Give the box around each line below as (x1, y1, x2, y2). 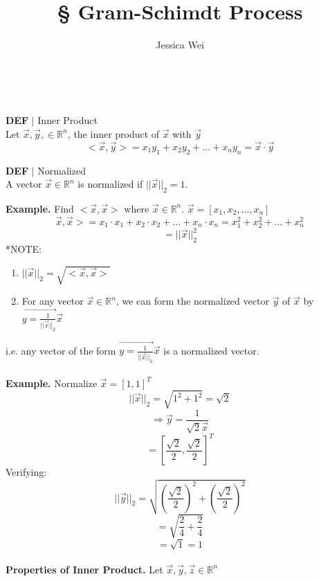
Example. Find (6, 201, 74, 215)
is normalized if (78, 177, 143, 191)
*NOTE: (6, 242, 42, 256)
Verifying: (6, 465, 47, 479)
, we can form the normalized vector (116, 294, 269, 308)
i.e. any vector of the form (6, 343, 116, 357)
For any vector (21, 294, 84, 308)
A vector (6, 177, 42, 191)
